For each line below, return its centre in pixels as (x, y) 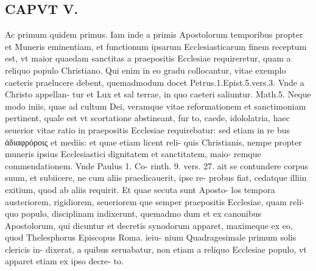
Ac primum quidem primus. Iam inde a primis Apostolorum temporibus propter (154, 34)
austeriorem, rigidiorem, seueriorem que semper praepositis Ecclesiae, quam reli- (155, 201)
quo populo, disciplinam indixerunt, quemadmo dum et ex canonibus (133, 213)
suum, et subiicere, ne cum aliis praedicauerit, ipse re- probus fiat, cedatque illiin (156, 178)
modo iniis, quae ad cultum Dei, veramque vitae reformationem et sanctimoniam (156, 106)
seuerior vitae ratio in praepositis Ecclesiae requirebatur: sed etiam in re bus (148, 129)
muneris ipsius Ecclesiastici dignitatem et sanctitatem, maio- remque (133, 154)
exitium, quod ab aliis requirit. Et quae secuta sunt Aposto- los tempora (140, 189)
